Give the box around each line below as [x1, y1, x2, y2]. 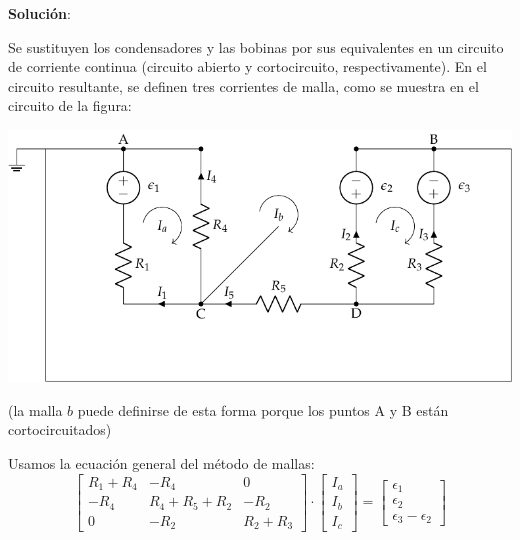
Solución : [8, 3, 71, 23]
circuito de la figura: [8, 95, 132, 116]
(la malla [8, 399, 63, 420]
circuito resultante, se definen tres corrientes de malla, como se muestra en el [8, 75, 479, 96]
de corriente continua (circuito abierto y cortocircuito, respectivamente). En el [8, 56, 487, 77]
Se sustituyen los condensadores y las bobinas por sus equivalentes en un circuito [8, 36, 504, 57]
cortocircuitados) [8, 419, 112, 440]
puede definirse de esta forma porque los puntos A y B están [77, 399, 449, 420]
